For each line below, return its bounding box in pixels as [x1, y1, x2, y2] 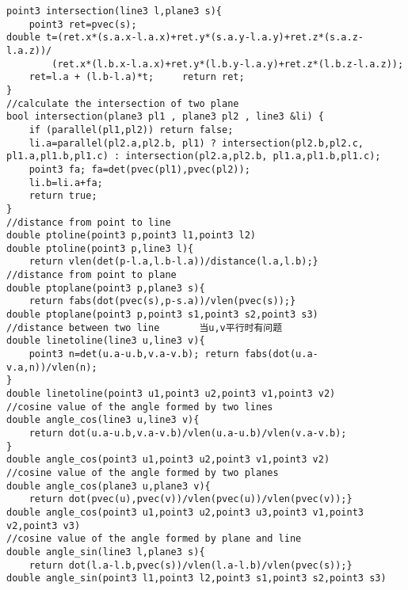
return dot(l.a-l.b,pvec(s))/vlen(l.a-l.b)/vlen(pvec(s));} [29, 559, 353, 571]
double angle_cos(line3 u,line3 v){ [6, 414, 200, 426]
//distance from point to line [6, 216, 171, 228]
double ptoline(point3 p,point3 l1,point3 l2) [6, 230, 256, 242]
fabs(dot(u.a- [244, 348, 318, 360]
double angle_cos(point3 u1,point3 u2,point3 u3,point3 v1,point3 [6, 506, 364, 518]
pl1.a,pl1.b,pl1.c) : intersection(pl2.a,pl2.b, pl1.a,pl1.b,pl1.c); [6, 150, 381, 162]
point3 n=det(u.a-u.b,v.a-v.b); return [29, 348, 239, 360]
